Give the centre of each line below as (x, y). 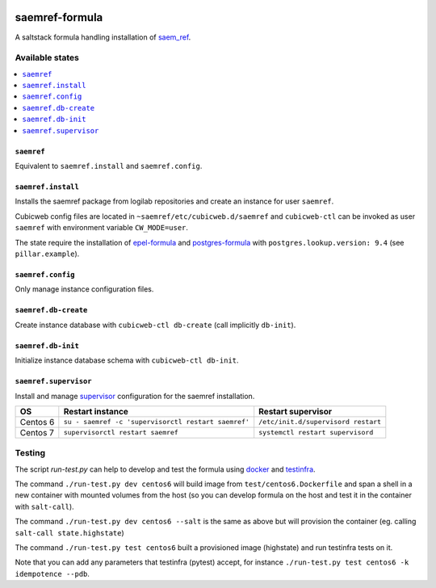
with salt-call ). (44, 506)
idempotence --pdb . (52, 573)
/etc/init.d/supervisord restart (320, 422)
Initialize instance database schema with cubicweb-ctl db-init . (127, 360)
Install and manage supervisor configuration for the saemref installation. (135, 396)
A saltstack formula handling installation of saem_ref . (103, 37)
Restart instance (96, 411)
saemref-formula (59, 17)
